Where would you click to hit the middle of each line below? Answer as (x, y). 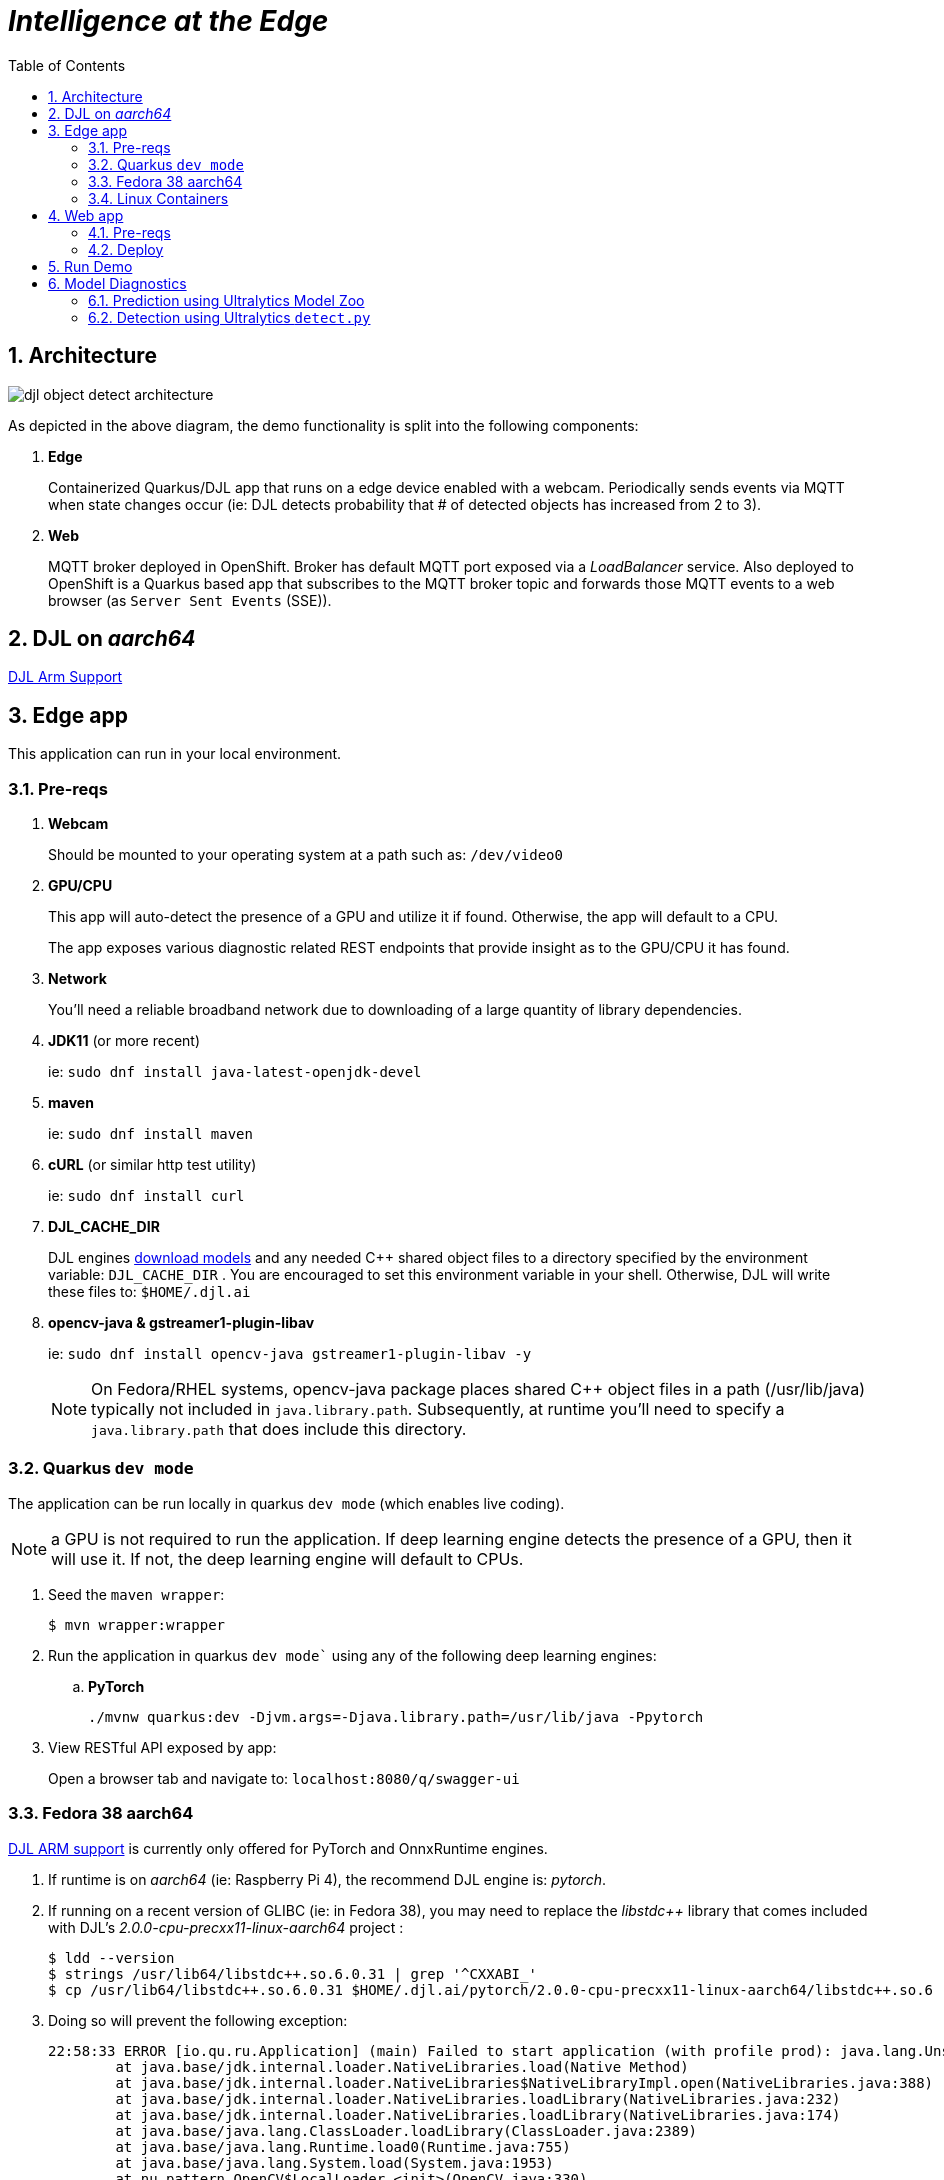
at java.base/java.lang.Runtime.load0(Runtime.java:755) (343, 2146)
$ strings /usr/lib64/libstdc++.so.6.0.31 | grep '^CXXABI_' (292, 1973)
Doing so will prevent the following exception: (198, 2020)
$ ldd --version (111, 1957)
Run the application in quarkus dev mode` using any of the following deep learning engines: (352, 1655)
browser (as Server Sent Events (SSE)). (190, 600)
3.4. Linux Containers (158, 198)
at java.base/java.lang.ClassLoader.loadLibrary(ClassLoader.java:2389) (406, 2130)
